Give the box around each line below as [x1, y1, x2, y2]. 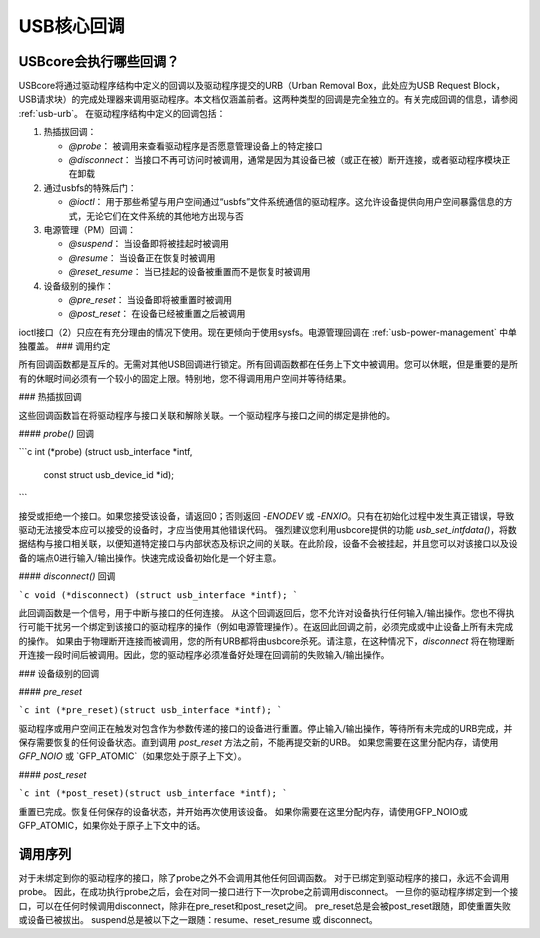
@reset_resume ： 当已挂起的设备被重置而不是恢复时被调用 [68, 266, 311, 278]
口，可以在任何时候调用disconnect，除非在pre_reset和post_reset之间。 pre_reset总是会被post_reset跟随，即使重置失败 [18, 900, 512, 912]
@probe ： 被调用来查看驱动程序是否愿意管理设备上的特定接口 [68, 140, 324, 152]
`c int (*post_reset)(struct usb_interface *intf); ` [18, 788, 288, 799]
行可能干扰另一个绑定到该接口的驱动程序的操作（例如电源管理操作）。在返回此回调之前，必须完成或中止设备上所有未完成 [18, 621, 514, 633]
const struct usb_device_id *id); [43, 468, 175, 480]
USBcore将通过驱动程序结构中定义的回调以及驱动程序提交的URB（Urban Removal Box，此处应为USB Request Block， [18, 80, 505, 92]
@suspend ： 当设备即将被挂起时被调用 [68, 238, 229, 250]
